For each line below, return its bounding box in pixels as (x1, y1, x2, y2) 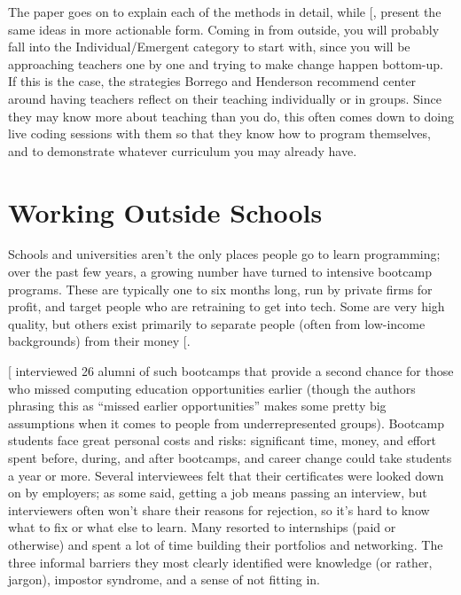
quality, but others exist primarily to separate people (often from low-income (8, 314, 426, 333)
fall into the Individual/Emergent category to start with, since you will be (8, 37, 410, 56)
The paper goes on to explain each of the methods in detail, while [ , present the (8, 3, 441, 20)
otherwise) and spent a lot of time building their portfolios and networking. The (8, 535, 443, 553)
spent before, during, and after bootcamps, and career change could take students (8, 449, 452, 466)
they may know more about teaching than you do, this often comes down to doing (8, 106, 455, 125)
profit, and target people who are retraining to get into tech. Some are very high (8, 297, 445, 316)
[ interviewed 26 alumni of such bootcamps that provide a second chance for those (8, 362, 454, 380)
